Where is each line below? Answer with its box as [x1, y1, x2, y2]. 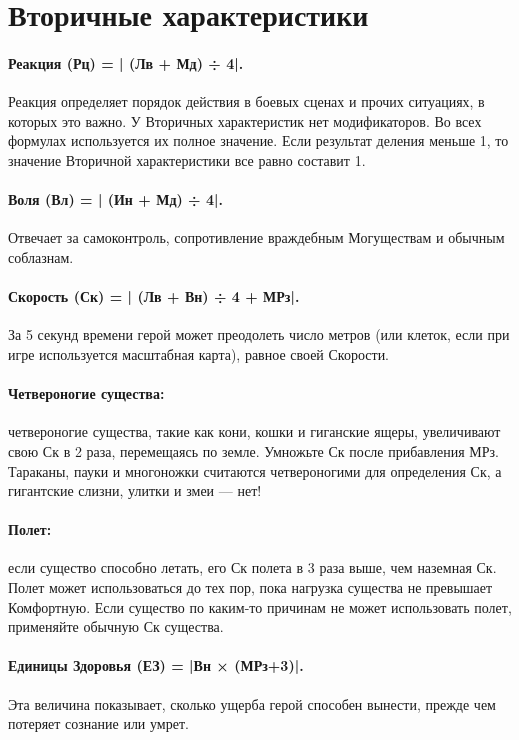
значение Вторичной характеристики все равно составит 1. [8, 149, 366, 170]
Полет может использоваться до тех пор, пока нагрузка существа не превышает [8, 577, 493, 598]
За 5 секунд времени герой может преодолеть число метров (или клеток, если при [8, 324, 510, 345]
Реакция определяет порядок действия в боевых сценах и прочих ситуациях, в [8, 91, 485, 112]
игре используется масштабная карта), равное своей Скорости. [8, 343, 390, 364]
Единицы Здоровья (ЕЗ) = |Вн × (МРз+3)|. [8, 655, 304, 676]
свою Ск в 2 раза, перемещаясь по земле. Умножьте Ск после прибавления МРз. [8, 440, 499, 461]
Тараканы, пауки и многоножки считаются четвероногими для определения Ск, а [8, 460, 502, 481]
